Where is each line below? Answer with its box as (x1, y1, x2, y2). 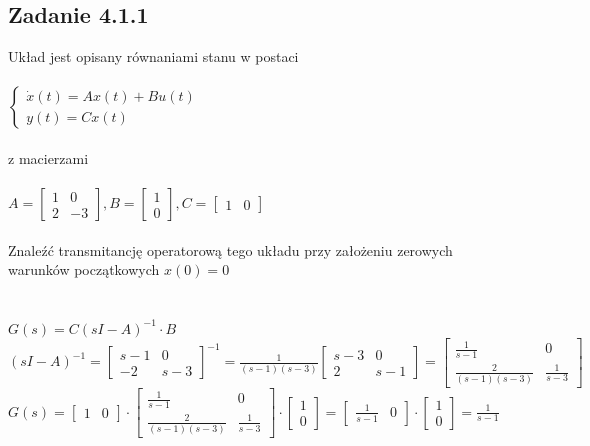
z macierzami (8, 147, 89, 168)
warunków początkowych (8, 259, 160, 280)
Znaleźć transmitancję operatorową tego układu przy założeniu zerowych (8, 239, 453, 260)
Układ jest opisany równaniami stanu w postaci (8, 46, 299, 67)
